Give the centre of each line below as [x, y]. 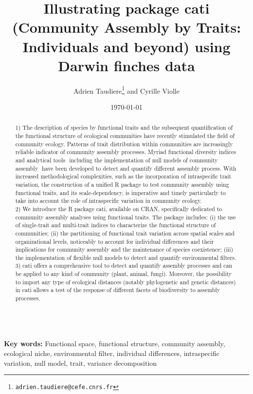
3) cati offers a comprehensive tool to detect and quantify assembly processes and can [124, 266]
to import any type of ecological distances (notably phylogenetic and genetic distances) [126, 282]
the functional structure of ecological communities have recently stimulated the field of [125, 135]
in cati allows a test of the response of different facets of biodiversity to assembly [118, 290]
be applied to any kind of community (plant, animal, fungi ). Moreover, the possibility [124, 274]
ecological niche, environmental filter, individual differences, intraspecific [112, 353]
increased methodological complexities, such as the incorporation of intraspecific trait [123, 176]
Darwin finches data [126, 65]
